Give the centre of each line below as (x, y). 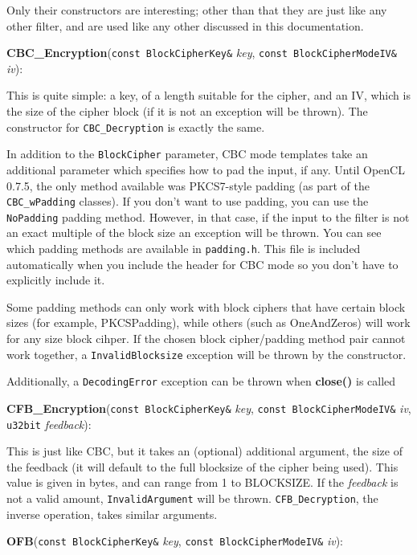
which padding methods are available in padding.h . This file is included (184, 249)
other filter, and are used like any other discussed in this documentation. (185, 25)
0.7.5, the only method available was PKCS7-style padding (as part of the (188, 185)
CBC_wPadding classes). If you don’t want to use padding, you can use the (188, 201)
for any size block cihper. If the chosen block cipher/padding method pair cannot (206, 339)
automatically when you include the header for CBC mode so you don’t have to (202, 264)
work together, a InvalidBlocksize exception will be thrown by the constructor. (206, 354)
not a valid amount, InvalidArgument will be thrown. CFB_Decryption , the (192, 498)
